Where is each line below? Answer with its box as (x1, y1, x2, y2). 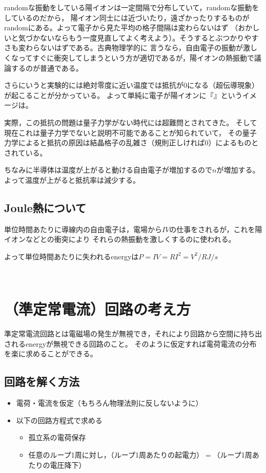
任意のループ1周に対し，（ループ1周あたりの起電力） (28, 449, 203, 460)
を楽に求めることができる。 (4, 348, 97, 359)
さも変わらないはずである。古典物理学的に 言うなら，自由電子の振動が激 (4, 42, 251, 53)
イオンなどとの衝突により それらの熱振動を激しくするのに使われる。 (4, 234, 236, 244)
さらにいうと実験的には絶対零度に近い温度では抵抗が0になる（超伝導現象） (4, 80, 259, 90)
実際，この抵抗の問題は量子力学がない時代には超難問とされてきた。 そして (4, 117, 257, 127)
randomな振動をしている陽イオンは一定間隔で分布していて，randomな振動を (4, 2, 259, 12)
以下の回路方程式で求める (16, 414, 103, 425)
